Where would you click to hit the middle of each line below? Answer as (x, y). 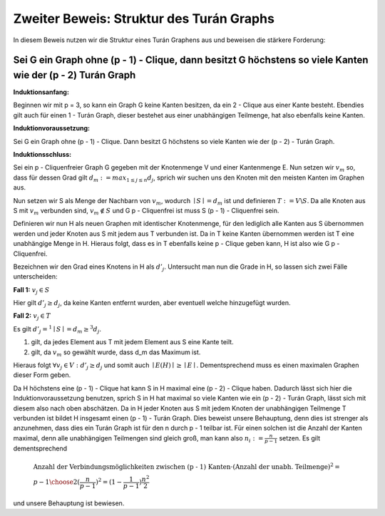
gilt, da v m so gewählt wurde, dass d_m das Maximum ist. (116, 353)
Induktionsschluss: (42, 154)
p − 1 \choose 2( (56, 482)
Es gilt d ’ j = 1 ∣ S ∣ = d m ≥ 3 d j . (57, 330)
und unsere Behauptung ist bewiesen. (69, 503)
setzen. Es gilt (300, 438)
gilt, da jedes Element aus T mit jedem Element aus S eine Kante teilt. (133, 342)
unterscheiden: (35, 277)
